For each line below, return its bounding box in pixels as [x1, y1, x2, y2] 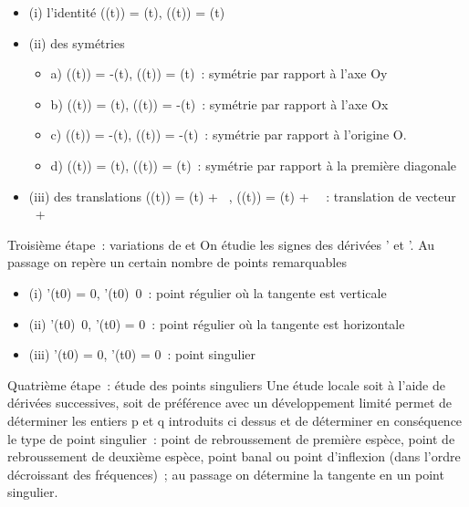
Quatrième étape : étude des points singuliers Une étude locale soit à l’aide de [7, 375, 445, 394]
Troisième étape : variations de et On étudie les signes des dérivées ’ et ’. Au [7, 234, 435, 253]
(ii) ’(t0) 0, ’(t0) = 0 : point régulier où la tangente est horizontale [28, 314, 405, 333]
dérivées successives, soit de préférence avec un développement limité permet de [7, 393, 453, 412]
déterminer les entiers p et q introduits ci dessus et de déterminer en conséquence [7, 410, 463, 429]
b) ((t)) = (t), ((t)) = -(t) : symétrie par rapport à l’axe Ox [50, 94, 389, 113]
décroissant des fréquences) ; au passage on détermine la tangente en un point [7, 464, 444, 483]
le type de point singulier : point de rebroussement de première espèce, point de [7, 429, 455, 448]
